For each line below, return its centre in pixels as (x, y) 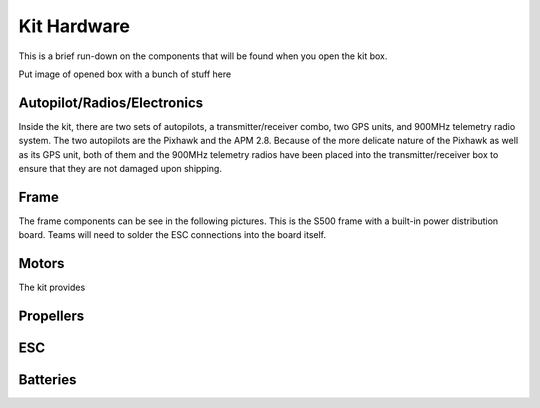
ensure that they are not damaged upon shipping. (120, 169)
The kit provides (52, 287)
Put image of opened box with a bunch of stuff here (125, 74)
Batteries (47, 380)
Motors (41, 263)
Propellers (51, 316)
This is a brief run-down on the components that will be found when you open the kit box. (203, 56)
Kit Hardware (74, 26)
